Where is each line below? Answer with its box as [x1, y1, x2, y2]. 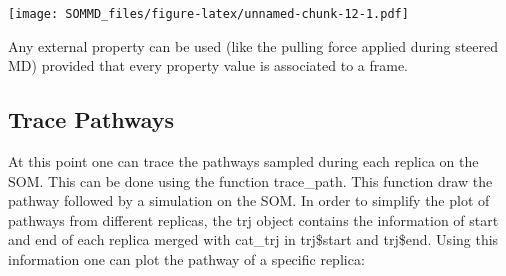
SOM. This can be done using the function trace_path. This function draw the [8, 170, 493, 191]
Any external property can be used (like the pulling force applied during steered [8, 35, 499, 56]
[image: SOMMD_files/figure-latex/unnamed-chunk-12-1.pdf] [8, 7, 409, 21]
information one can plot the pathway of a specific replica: [8, 249, 365, 270]
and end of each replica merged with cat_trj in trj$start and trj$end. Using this [8, 229, 499, 250]
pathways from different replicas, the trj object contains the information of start [8, 209, 499, 230]
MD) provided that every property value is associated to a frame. [8, 55, 409, 76]
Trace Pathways [8, 104, 175, 135]
